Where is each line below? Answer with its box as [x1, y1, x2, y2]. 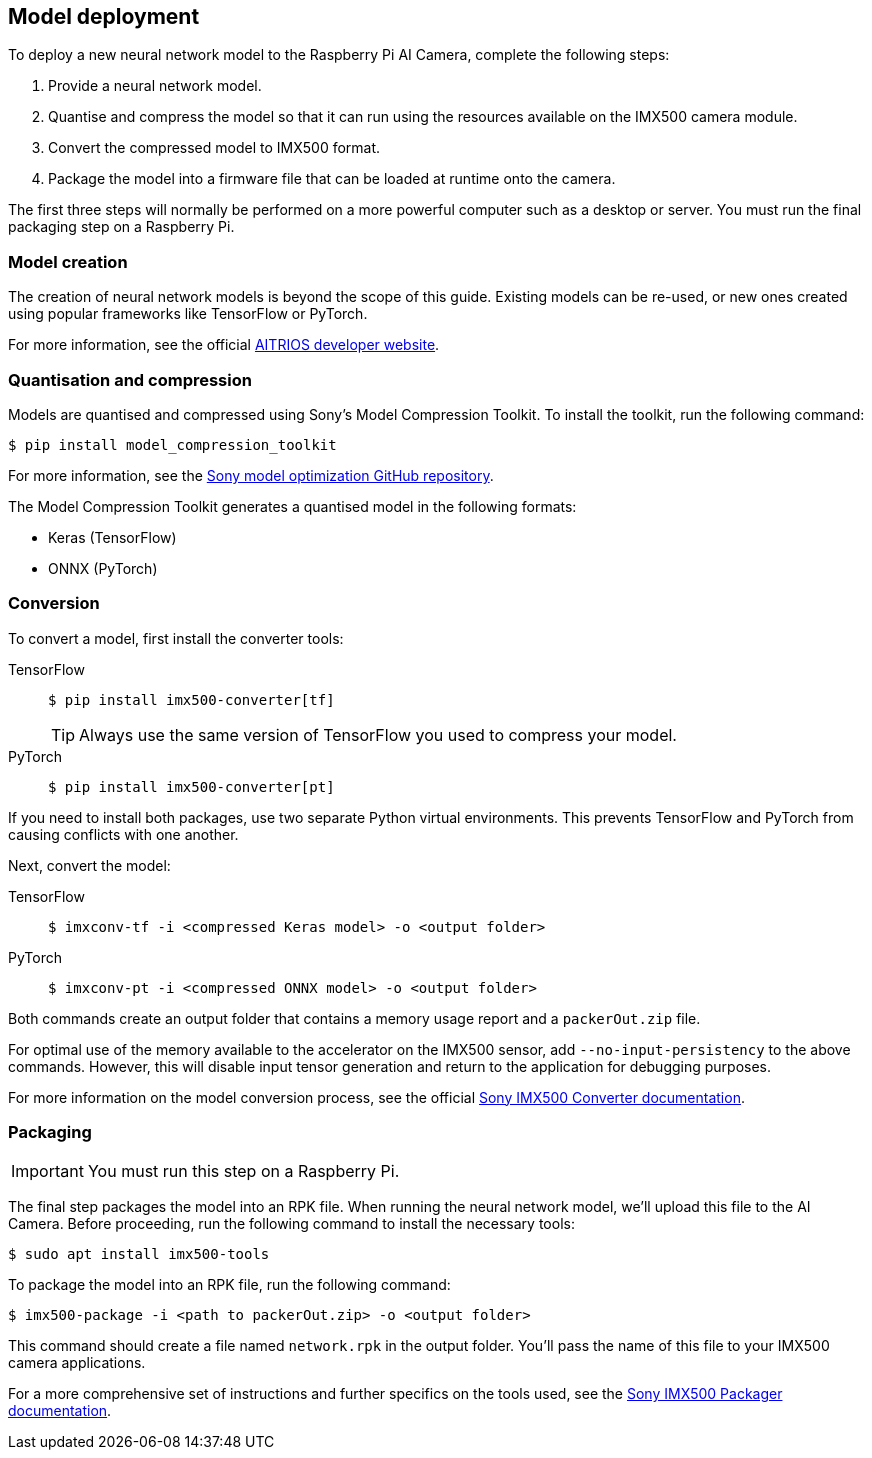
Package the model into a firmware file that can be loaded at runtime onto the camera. [48, 170, 616, 188]
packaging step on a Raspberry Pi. [8, 218, 235, 236]
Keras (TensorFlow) [48, 528, 177, 546]
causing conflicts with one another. [8, 825, 239, 843]
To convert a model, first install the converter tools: [8, 629, 344, 647]
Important [11, 1161, 84, 1182]
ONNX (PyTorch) [48, 559, 158, 577]
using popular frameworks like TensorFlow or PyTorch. [8, 305, 368, 323]
